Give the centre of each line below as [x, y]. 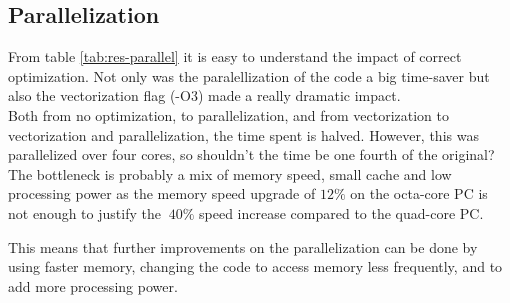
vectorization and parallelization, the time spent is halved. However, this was [243, 134]
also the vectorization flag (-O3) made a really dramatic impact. [204, 95]
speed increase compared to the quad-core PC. [341, 212]
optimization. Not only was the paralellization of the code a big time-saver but [249, 75]
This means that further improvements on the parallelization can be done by [243, 246]
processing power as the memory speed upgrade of [162, 193]
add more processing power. [93, 285]
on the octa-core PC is [419, 193]
